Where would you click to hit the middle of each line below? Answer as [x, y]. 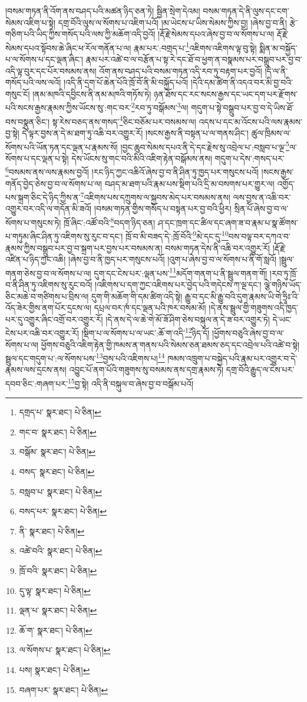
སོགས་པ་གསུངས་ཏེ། [33, 222]
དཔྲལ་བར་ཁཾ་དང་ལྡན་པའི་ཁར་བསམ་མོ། [150, 308]
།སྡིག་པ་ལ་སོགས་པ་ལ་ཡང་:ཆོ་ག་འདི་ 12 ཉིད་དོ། [146, 332]
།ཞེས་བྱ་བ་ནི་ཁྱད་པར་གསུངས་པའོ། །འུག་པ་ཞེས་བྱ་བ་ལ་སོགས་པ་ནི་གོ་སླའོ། [173, 259]
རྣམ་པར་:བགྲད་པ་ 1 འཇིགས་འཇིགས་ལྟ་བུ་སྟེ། [195, 47]
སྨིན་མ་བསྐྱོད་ [278, 47]
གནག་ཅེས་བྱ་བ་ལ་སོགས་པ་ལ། [48, 273]
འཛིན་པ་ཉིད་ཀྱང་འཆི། [36, 259]
